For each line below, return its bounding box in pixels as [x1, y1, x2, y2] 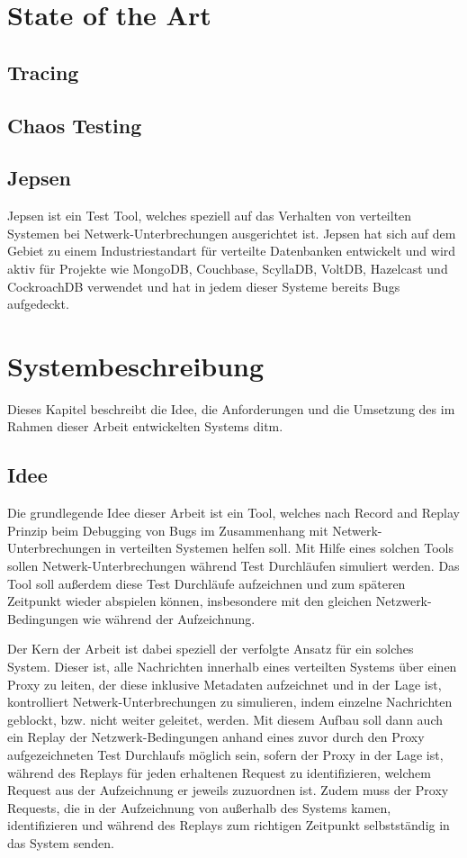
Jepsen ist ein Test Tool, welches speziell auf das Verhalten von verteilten [7, 206, 412, 225]
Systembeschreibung [7, 347, 265, 384]
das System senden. [7, 833, 114, 852]
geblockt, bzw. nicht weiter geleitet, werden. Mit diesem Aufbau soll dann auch [7, 709, 443, 728]
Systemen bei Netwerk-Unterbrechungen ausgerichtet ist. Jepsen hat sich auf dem [7, 223, 456, 242]
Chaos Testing [7, 111, 142, 139]
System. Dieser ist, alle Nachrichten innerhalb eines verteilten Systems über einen [7, 656, 457, 675]
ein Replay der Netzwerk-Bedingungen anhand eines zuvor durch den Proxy [7, 727, 425, 746]
